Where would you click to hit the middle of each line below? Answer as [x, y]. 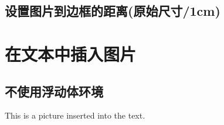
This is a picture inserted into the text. [75, 115]
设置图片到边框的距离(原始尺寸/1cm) [113, 11]
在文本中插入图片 [71, 53]
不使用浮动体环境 [54, 91]
